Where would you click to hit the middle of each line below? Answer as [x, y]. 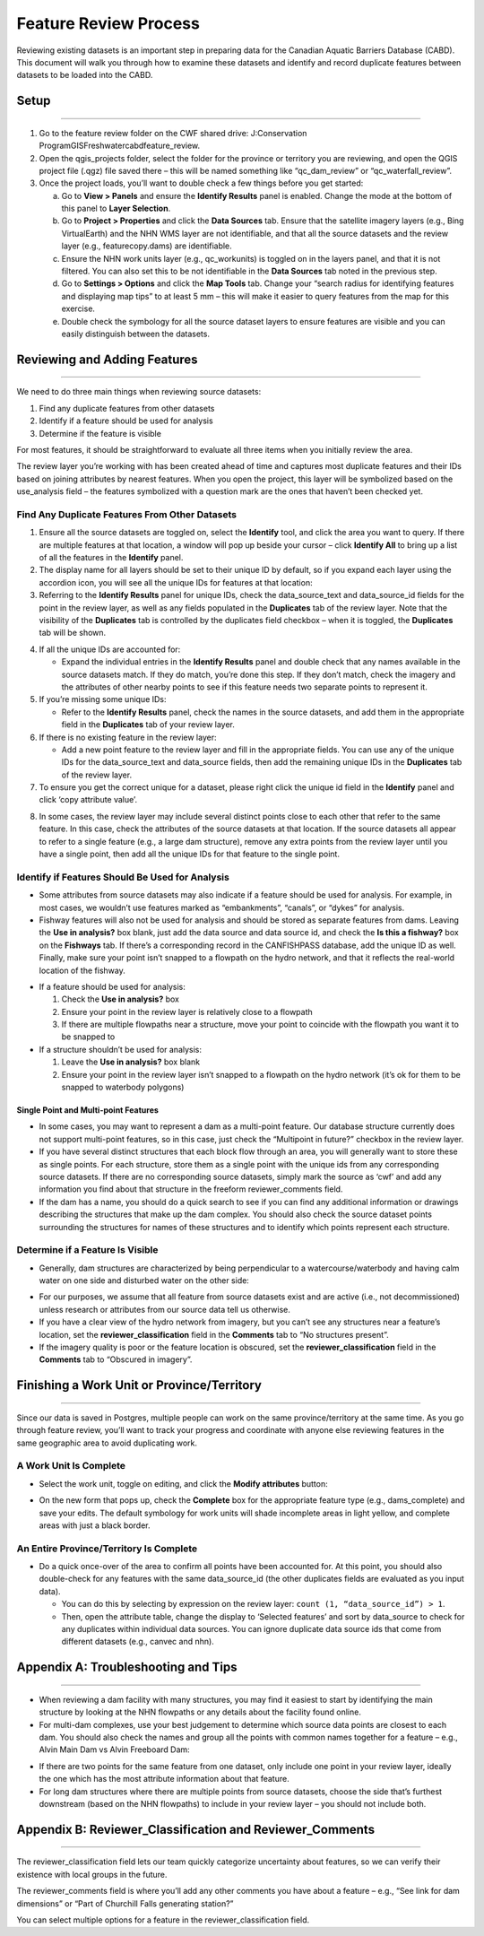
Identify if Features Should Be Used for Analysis [123, 877]
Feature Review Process [108, 23]
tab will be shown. [73, 633]
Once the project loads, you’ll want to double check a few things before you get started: [201, 183]
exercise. [78, 308]
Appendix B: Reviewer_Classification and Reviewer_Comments [196, 1829]
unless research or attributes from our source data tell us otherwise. [164, 1309]
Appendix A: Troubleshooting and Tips [127, 1667]
